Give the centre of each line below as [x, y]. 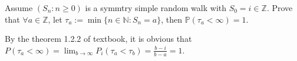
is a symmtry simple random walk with [156, 8]
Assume [19, 8]
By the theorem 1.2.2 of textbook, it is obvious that [98, 39]
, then [171, 19]
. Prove [280, 8]
